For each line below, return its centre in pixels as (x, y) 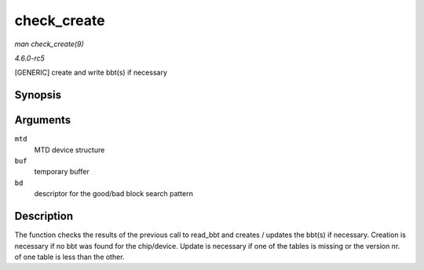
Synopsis (38, 95)
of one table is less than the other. (69, 257)
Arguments (43, 120)
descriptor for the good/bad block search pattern (114, 194)
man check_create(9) (49, 44)
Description (44, 216)
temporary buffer (62, 172)
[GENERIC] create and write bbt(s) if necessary (91, 73)
